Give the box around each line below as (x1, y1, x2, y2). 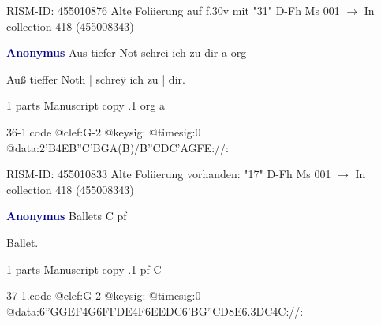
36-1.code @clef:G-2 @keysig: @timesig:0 (6, 123, 201, 140)
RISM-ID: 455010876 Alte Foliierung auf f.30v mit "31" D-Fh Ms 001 (6, 2, 340, 18)
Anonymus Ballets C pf (6, 207, 127, 224)
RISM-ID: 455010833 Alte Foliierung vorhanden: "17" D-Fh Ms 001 (6, 166, 331, 182)
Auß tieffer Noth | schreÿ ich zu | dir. (6, 70, 185, 87)
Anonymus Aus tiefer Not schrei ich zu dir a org (6, 44, 247, 61)
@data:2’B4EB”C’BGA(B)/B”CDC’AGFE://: (6, 139, 229, 155)
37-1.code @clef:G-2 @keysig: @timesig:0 (6, 287, 201, 304)
